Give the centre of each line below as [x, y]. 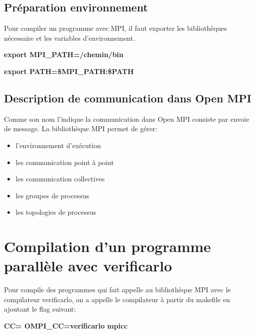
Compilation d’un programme [107, 246]
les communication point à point [65, 162]
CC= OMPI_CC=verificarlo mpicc [66, 326]
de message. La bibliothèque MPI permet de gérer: [81, 128]
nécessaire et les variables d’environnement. [70, 38]
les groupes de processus [52, 195]
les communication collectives [60, 179]
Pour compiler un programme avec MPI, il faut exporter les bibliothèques [116, 28]
